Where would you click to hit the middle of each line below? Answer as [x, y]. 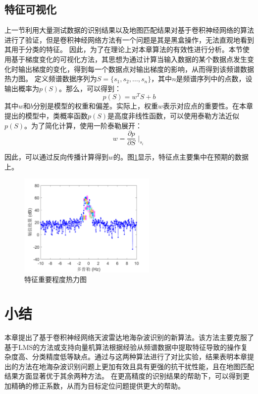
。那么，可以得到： [90, 88]
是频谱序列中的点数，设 [214, 79]
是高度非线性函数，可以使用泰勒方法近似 [174, 116]
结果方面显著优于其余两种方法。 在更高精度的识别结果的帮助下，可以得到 [124, 376]
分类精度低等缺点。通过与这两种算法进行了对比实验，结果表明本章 [139, 357]
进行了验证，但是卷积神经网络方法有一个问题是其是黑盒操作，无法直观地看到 [129, 39]
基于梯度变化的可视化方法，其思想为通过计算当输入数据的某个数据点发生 [129, 59]
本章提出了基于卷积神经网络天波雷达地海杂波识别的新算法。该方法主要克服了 [129, 337]
